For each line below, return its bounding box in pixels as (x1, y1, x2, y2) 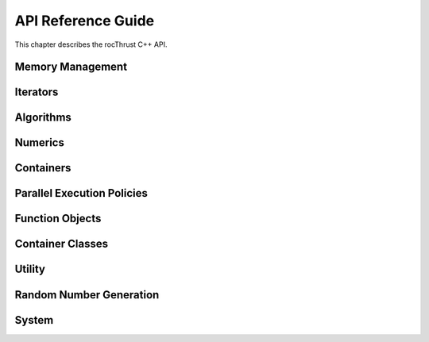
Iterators (14, 86, 59, 99)
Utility (14, 263, 45, 276)
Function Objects (14, 212, 102, 225)
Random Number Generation (14, 288, 160, 302)
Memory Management (14, 60, 127, 74)
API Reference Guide (14, 12, 155, 29)
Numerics (14, 136, 65, 150)
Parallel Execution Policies (14, 186, 149, 200)
